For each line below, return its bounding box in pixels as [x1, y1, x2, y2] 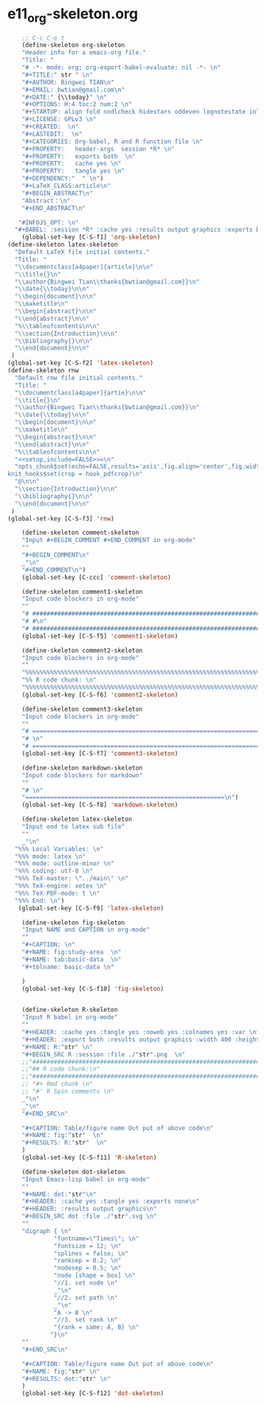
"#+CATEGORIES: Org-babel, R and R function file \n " [21, 137, 203, 146]
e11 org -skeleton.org [7, 5, 138, 25]
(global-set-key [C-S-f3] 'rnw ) [7, 514, 114, 522]
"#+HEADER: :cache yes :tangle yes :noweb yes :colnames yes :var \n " [21, 1028, 260, 1036]
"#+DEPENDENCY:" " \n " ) [21, 174, 104, 183]
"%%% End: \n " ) [14, 896, 65, 904]
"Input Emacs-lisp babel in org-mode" [21, 1175, 150, 1183]
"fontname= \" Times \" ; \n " [53, 1235, 140, 1243]
